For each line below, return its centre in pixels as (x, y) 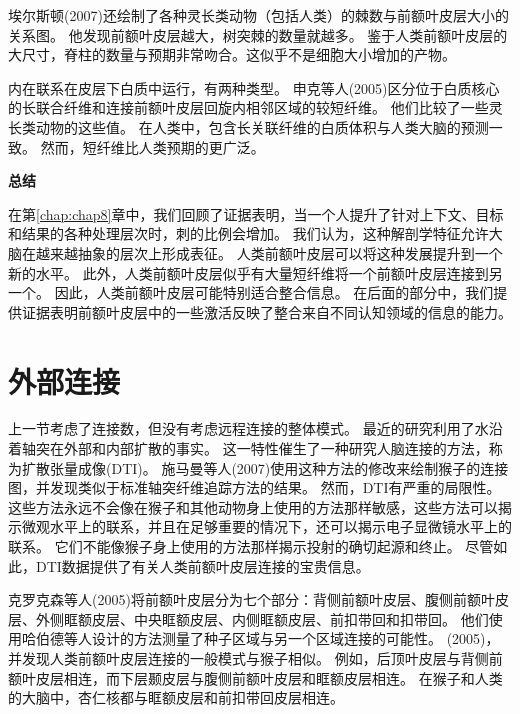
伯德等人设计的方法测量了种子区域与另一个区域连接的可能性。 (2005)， (267, 638)
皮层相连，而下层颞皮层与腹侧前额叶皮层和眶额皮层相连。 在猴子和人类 (269, 677)
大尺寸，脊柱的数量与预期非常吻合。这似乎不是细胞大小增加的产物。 (232, 54)
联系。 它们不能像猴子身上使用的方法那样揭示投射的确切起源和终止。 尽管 (251, 546)
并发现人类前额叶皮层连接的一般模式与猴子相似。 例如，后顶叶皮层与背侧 (248, 657)
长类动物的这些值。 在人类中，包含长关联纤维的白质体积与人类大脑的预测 (248, 126)
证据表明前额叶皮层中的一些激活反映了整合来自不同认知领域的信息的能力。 (266, 311)
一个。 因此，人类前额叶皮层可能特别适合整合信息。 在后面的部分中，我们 (251, 292)
